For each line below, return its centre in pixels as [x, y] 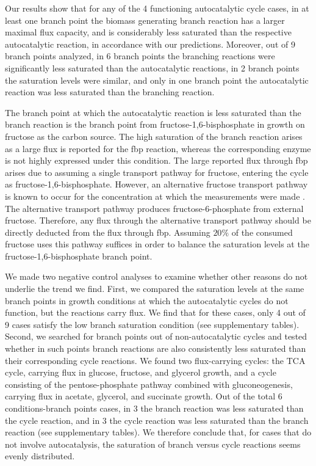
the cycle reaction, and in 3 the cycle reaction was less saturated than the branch [157, 420]
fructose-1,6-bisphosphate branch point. [79, 256]
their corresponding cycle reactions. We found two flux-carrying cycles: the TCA [155, 360]
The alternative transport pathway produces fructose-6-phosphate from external [154, 208]
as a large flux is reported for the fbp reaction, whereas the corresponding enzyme [158, 148]
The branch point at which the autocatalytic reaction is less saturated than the [153, 112]
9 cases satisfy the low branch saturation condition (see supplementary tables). [152, 324]
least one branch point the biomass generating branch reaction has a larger [145, 20]
